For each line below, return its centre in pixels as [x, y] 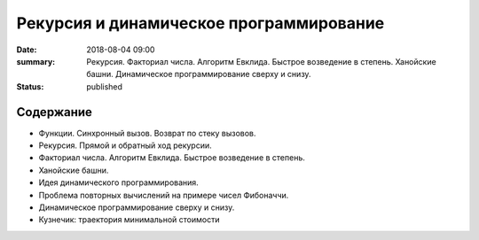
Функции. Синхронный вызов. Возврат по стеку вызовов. [147, 133]
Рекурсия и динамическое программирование [200, 23]
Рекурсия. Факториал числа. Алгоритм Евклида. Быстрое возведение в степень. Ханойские [261, 61]
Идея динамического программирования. [118, 182]
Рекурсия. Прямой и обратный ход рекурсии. [125, 145]
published [105, 86]
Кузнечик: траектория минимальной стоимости [129, 220]
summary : [36, 61]
